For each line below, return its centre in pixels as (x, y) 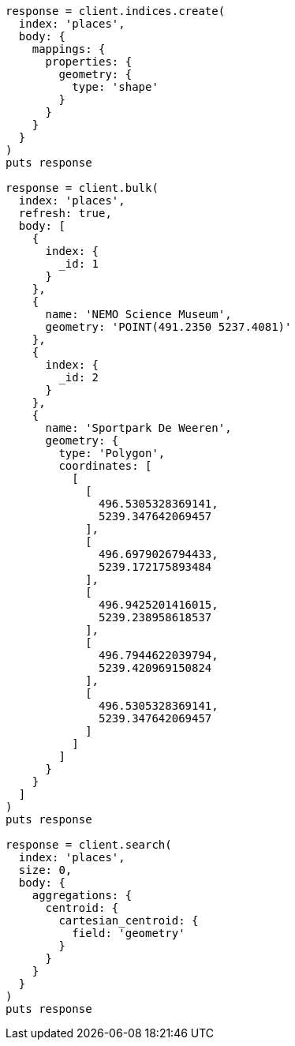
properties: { (89, 62)
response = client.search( (89, 845)
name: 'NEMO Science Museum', (138, 314)
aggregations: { (82, 895)
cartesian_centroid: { (129, 920)
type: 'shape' (115, 87)
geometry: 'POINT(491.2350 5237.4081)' (168, 327)
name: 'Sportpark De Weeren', (138, 428)
